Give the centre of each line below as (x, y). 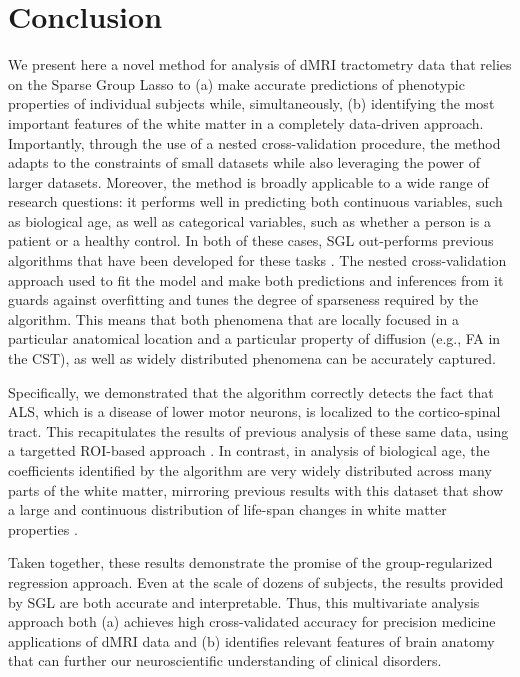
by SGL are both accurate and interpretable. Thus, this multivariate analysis (244, 601)
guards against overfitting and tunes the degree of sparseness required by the (243, 299)
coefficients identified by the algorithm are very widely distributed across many (250, 470)
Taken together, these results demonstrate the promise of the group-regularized (250, 562)
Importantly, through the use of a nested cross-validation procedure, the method (254, 142)
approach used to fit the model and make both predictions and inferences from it (256, 279)
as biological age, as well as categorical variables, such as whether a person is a (249, 220)
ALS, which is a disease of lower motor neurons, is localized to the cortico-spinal (254, 411)
